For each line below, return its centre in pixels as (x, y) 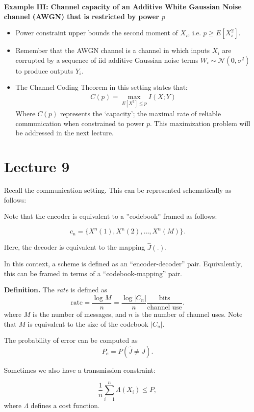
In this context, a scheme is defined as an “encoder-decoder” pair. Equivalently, (123, 264)
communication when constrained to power (80, 123)
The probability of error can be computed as (71, 340)
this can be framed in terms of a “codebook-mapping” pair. (93, 273)
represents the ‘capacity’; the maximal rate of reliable (140, 114)
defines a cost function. (65, 405)
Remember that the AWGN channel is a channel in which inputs (113, 50)
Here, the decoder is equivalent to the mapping (75, 247)
